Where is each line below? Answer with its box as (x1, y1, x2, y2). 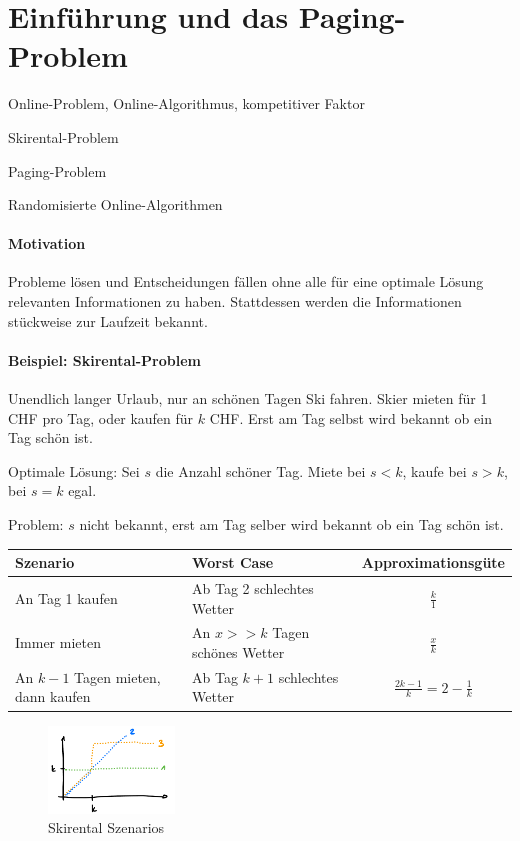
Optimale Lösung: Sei (8, 460, 140, 481)
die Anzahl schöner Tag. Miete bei (155, 460, 366, 481)
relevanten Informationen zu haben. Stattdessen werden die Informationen (8, 291, 462, 312)
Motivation (8, 233, 86, 254)
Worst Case (191, 552, 274, 573)
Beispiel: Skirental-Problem (8, 349, 201, 370)
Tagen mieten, (74, 666, 161, 687)
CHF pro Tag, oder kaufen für (8, 407, 194, 428)
